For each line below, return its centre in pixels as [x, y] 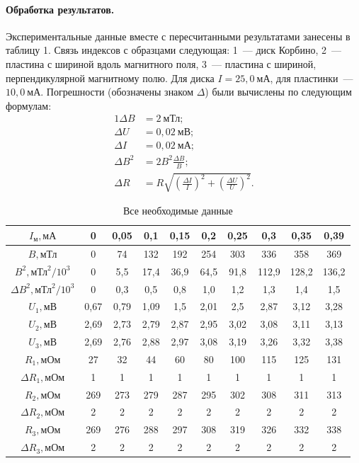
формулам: [29, 105]
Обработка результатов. [60, 9]
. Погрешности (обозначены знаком [117, 92]
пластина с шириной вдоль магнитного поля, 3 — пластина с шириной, [161, 63]
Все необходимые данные [178, 211]
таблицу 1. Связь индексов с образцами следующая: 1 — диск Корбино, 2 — [174, 50]
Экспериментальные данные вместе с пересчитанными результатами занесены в [178, 36]
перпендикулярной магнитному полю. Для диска [110, 78]
